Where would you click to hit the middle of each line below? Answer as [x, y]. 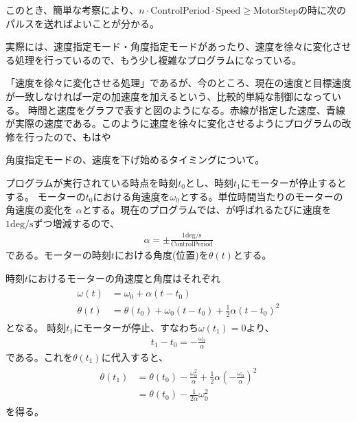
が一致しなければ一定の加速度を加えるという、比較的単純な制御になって [169, 96]
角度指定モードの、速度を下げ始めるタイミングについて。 [135, 160]
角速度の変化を [39, 210]
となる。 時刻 [36, 327]
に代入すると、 [135, 356]
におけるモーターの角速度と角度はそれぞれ [125, 278]
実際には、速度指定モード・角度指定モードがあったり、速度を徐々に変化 [169, 46]
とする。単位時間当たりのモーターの [261, 196]
